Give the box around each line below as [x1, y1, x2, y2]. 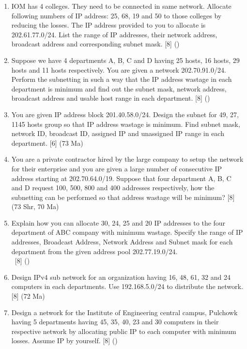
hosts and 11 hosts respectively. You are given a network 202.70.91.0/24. [11, 64, 226, 75]
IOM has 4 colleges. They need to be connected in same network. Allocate [11, 1, 232, 11]
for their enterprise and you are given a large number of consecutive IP [11, 163, 222, 173]
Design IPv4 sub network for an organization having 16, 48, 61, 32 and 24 [11, 272, 231, 282]
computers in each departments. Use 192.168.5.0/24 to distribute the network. [11, 281, 243, 291]
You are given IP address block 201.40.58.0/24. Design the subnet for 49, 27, [11, 109, 239, 119]
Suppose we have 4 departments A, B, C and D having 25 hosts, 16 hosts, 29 [11, 55, 240, 65]
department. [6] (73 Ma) [11, 137, 83, 148]
